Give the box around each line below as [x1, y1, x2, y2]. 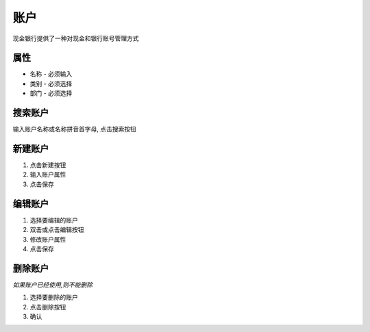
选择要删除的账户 [29, 293, 78, 301]
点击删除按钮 [29, 303, 66, 311]
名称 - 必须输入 [29, 70, 73, 78]
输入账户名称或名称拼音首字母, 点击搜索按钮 [12, 125, 136, 133]
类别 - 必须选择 [29, 79, 73, 88]
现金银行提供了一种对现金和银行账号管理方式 [12, 34, 139, 42]
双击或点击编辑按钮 [29, 226, 84, 234]
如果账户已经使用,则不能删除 [12, 281, 93, 289]
